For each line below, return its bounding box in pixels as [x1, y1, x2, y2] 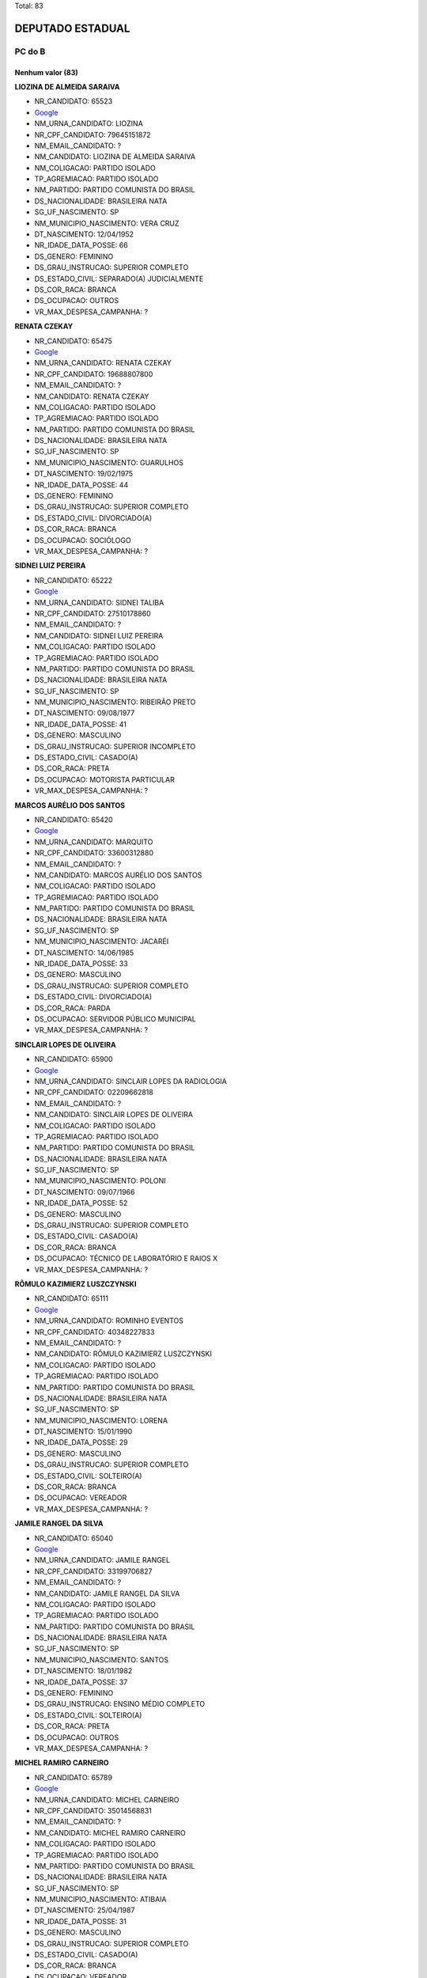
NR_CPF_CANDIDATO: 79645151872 [34, 130, 151, 139]
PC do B [14, 46, 46, 57]
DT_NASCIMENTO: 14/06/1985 [34, 948, 134, 957]
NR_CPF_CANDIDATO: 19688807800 [34, 369, 153, 379]
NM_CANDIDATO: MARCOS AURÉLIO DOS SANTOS [34, 870, 202, 880]
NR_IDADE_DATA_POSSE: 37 [34, 1677, 128, 1687]
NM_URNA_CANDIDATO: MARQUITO [34, 837, 153, 847]
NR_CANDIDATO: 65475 [34, 336, 112, 346]
